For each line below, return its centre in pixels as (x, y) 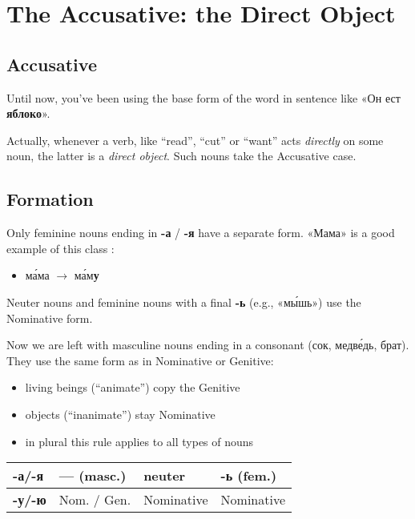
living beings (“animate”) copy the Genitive (133, 387)
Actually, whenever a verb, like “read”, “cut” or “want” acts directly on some (195, 140)
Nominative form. (50, 318)
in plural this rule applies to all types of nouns (139, 441)
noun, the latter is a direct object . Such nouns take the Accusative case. (181, 156)
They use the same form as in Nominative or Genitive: (140, 360)
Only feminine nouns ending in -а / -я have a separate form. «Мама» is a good (201, 233)
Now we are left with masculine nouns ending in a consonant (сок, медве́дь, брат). (208, 345)
